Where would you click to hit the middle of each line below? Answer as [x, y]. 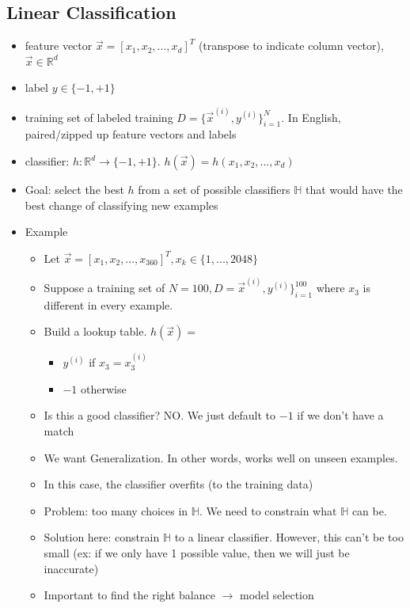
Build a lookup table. [95, 331]
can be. [369, 510]
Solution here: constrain [102, 537]
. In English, [311, 117]
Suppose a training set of [104, 288]
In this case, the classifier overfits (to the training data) [178, 484]
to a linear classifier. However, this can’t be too [289, 537]
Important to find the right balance [129, 595]
